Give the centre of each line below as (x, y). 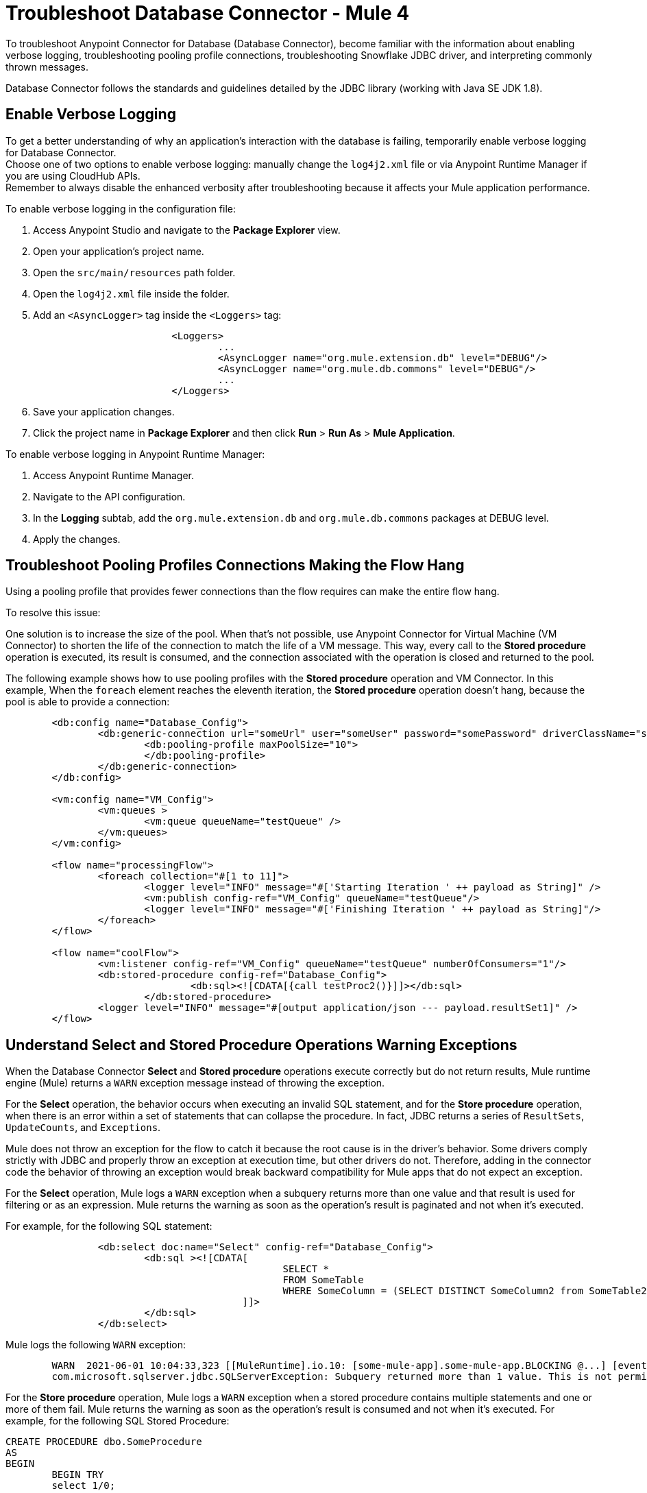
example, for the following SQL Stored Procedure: (118, 1421)
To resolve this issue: (53, 613)
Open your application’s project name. (119, 251)
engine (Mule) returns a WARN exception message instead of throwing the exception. (195, 1083)
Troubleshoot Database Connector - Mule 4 (208, 13)
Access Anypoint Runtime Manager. (113, 475)
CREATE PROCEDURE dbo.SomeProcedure (104, 1442)
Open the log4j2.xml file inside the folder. (131, 293)
